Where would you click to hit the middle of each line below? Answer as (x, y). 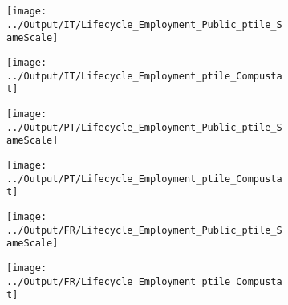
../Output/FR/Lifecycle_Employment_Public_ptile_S (144, 230)
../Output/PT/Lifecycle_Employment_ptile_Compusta (144, 179)
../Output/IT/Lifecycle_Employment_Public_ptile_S (144, 24)
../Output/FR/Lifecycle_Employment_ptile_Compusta (144, 281)
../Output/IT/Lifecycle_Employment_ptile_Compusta (144, 76)
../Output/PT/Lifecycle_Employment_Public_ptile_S (144, 127)
